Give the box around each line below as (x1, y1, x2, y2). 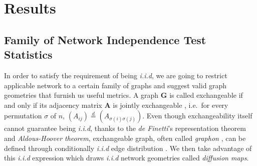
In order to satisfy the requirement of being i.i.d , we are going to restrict (4, 70, 227, 80)
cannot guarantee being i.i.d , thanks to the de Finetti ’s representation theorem (4, 123, 246, 133)
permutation (4, 110, 42, 121)
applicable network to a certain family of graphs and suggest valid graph (4, 80, 227, 90)
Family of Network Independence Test (4, 32, 206, 47)
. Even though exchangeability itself (142, 110, 252, 121)
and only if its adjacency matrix (4, 99, 102, 110)
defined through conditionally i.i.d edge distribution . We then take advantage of (4, 142, 252, 153)
